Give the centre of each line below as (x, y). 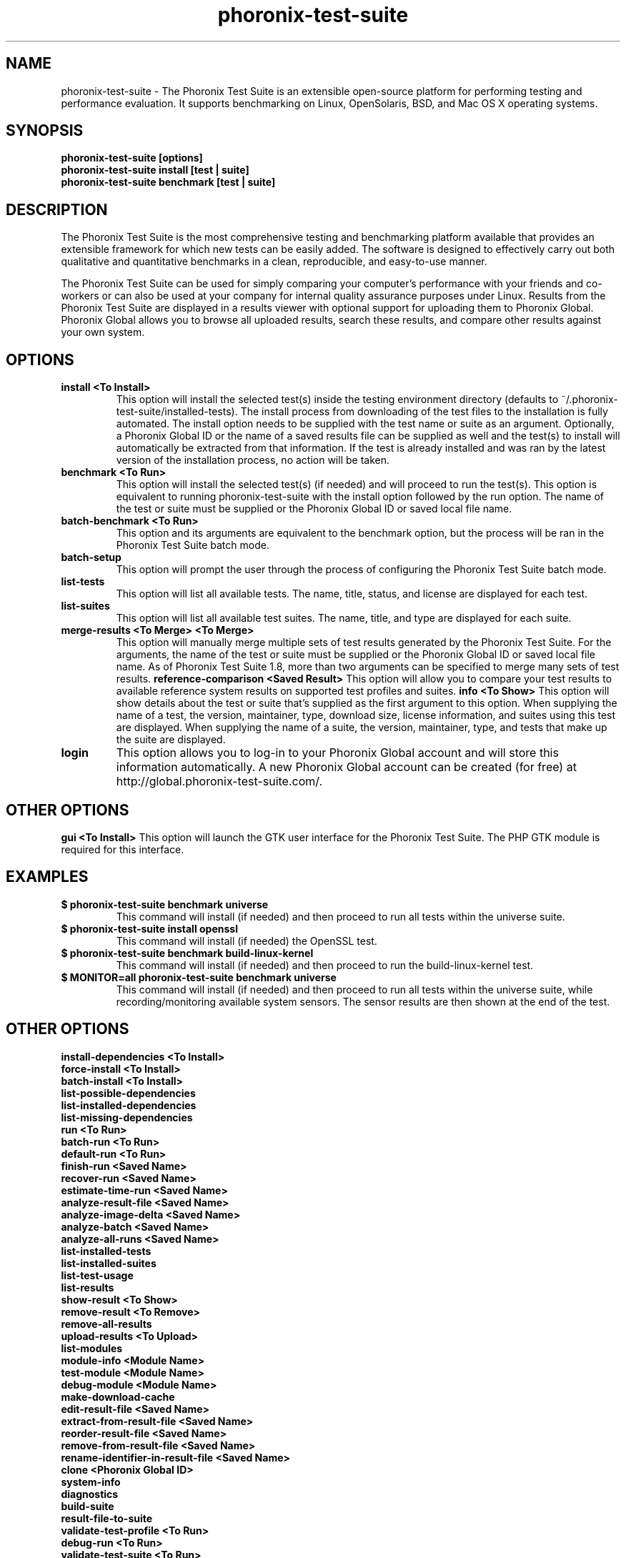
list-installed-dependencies (129, 1105)
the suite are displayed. (171, 740)
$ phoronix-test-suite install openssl (149, 928)
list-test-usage (97, 1275)
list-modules (92, 1348)
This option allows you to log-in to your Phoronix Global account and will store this (337, 753)
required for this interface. (123, 849)
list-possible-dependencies (128, 1093)
